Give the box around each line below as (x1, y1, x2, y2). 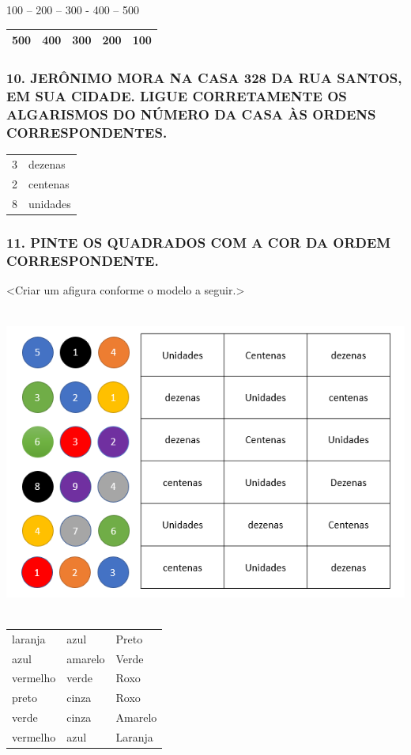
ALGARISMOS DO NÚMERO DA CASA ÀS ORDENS (6, 104, 376, 123)
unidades (28, 195, 71, 211)
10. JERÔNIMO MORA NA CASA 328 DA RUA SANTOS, (6, 68, 402, 88)
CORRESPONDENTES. (6, 122, 168, 142)
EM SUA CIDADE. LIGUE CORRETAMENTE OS (6, 86, 347, 106)
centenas (28, 175, 70, 192)
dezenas (28, 155, 66, 172)
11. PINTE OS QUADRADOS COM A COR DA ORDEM (6, 232, 391, 252)
